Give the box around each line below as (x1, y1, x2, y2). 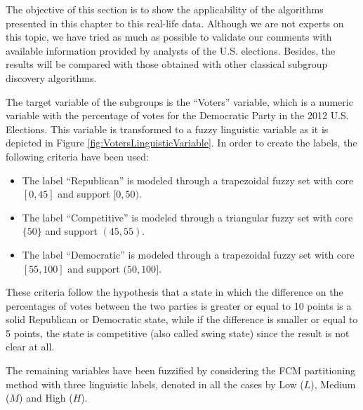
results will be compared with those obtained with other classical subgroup (6, 57, 328, 71)
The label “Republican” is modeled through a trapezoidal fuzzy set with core (22, 172, 354, 187)
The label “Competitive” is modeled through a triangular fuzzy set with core (22, 210, 353, 224)
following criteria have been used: (6, 149, 149, 163)
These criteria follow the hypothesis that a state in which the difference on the (6, 285, 343, 299)
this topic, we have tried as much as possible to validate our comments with (6, 29, 332, 44)
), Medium (310, 376, 356, 391)
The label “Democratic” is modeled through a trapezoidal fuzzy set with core (22, 247, 355, 261)
